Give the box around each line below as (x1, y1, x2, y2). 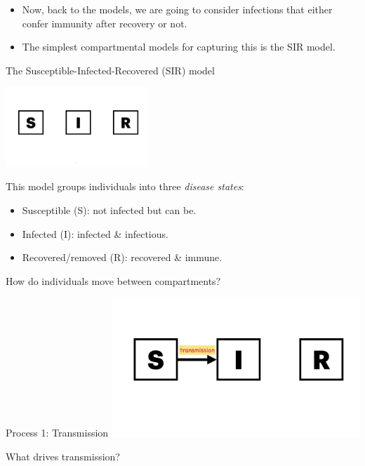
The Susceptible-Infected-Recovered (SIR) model (6, 62, 215, 77)
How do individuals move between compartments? (6, 273, 221, 288)
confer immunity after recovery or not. (22, 15, 187, 30)
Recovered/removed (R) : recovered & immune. (22, 250, 223, 265)
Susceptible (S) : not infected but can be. (22, 202, 197, 217)
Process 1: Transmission (6, 425, 109, 440)
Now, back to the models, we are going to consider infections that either (22, 2, 333, 16)
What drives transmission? (6, 449, 120, 464)
